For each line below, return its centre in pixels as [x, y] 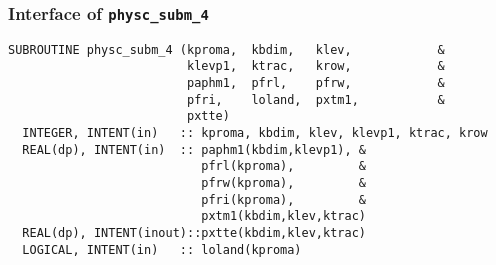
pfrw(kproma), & [283, 183]
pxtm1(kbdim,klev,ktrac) [283, 216]
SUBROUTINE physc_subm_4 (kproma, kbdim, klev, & [226, 49]
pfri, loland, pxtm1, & [315, 99]
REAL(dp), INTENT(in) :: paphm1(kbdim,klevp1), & [194, 149]
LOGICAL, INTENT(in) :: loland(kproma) [162, 249]
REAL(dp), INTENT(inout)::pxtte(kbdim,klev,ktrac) [194, 233]
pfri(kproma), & [283, 199]
